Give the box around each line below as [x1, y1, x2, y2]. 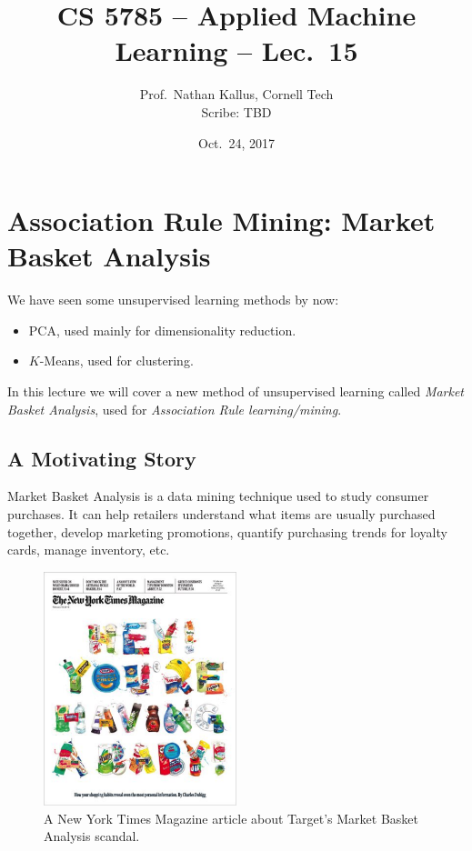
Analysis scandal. [44, 826, 140, 846]
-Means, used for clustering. [39, 351, 194, 370]
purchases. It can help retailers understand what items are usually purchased [7, 504, 436, 523]
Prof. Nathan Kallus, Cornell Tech [139, 85, 334, 104]
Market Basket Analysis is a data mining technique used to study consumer [7, 486, 429, 506]
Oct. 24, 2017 [198, 133, 275, 152]
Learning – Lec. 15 [115, 32, 358, 69]
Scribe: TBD [201, 102, 272, 121]
